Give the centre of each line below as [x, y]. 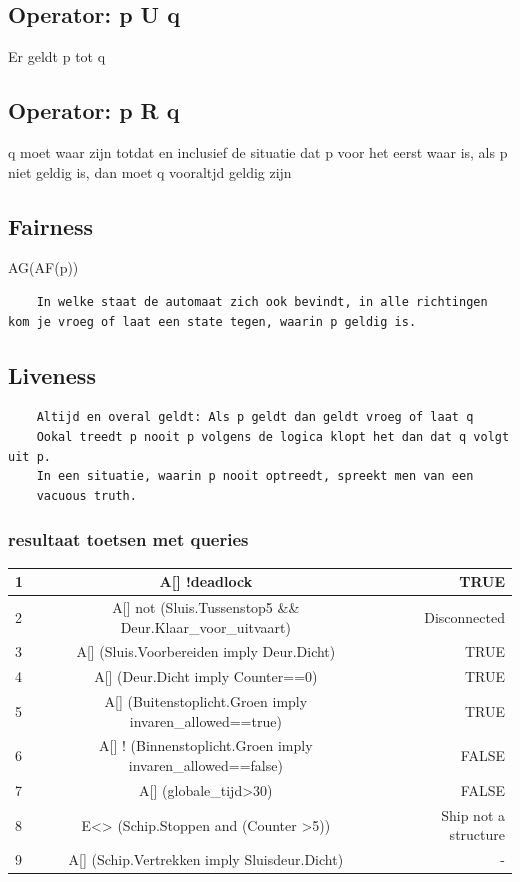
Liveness [52, 374]
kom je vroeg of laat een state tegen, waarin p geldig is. [212, 321]
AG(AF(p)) [43, 267]
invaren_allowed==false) [205, 765]
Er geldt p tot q [57, 56]
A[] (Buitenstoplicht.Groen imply [206, 701]
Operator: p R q [94, 110]
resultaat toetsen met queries [128, 539]
